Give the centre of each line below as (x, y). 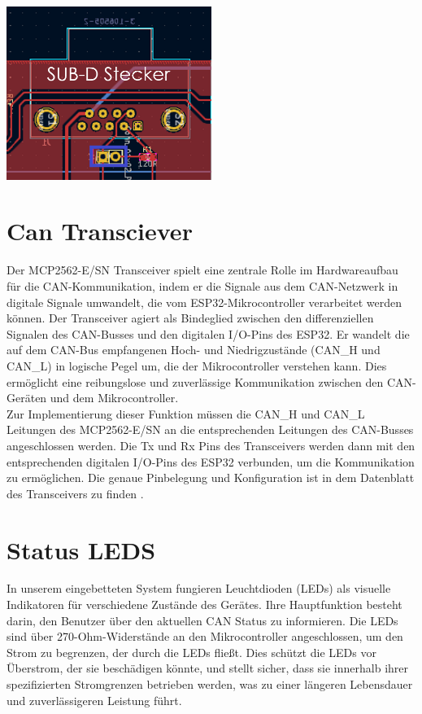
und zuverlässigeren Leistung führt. (94, 700)
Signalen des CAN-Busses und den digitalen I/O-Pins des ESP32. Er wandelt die (208, 333)
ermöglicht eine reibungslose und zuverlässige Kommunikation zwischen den (195, 381)
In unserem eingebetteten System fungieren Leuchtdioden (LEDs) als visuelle (199, 588)
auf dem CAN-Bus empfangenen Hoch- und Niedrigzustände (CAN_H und (194, 350)
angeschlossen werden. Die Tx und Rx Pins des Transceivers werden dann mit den (211, 445)
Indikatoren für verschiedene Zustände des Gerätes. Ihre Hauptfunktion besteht (204, 604)
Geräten (27, 398)
